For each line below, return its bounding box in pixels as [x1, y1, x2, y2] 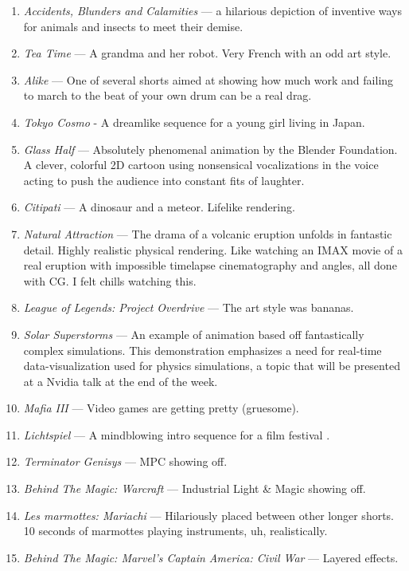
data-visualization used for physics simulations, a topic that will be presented [23, 357, 400, 374]
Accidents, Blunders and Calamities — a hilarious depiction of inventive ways [23, 2, 402, 18]
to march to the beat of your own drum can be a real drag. [23, 87, 312, 104]
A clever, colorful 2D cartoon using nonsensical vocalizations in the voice [23, 156, 379, 173]
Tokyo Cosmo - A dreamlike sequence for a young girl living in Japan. [23, 113, 365, 130]
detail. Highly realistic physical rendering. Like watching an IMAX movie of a [23, 241, 403, 258]
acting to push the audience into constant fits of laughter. [23, 171, 305, 188]
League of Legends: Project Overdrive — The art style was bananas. [23, 299, 354, 316]
